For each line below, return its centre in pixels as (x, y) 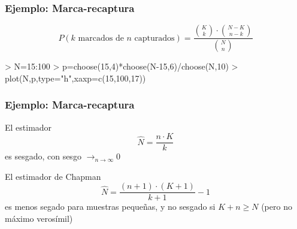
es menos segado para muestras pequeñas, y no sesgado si (110, 207)
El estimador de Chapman (53, 176)
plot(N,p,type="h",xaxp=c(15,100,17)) (75, 78)
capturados (154, 38)
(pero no (277, 207)
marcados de (101, 38)
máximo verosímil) (39, 218)
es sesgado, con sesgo (43, 156)
